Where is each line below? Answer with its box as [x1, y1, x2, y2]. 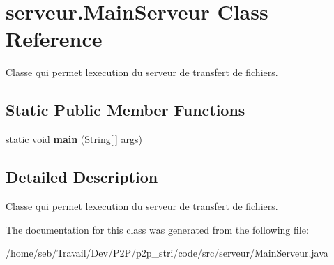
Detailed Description [6, 166, 158, 188]
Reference [6, 24, 103, 53]
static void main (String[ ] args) [6, 132, 142, 146]
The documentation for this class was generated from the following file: [6, 222, 309, 236]
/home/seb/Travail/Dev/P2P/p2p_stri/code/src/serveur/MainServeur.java [6, 245, 328, 260]
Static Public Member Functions [6, 99, 245, 121]
